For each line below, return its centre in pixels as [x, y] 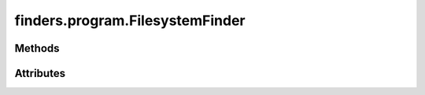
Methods [37, 48]
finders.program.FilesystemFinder [130, 20]
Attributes [40, 73]
